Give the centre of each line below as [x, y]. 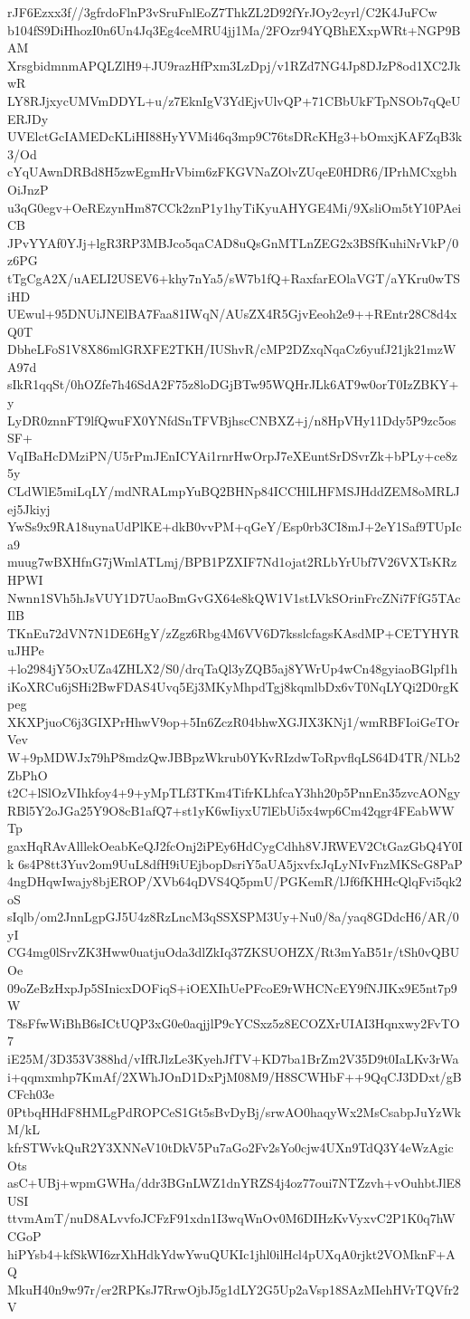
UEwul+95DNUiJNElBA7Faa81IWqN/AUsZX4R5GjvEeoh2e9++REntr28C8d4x [232, 314]
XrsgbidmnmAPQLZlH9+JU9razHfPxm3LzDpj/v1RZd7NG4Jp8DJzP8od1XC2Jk [234, 65]
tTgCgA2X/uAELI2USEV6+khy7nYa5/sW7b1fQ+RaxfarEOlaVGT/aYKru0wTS [234, 277]
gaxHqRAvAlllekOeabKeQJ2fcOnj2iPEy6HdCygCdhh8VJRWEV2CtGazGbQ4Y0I [235, 845]
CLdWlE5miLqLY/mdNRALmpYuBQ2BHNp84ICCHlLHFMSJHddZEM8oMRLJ [234, 491]
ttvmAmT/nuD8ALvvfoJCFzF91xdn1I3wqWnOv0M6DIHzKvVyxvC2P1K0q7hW [231, 1218]
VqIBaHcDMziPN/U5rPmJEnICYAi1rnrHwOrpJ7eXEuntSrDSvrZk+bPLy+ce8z [232, 455]
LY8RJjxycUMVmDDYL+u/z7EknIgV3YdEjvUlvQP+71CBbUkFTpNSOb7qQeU [234, 100]
